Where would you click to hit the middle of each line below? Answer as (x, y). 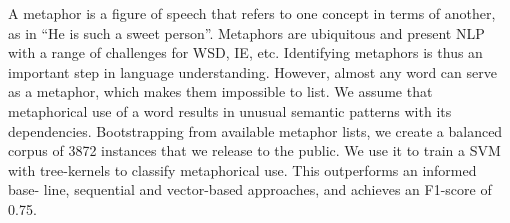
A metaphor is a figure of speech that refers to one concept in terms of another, (252, 13)
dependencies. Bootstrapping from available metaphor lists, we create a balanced (255, 130)
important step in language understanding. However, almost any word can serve (252, 71)
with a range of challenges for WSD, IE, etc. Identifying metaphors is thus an (245, 52)
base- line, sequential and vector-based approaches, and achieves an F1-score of (250, 189)
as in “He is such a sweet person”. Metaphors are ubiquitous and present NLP (246, 32)
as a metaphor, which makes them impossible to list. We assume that (220, 91)
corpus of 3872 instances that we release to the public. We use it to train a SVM (254, 150)
